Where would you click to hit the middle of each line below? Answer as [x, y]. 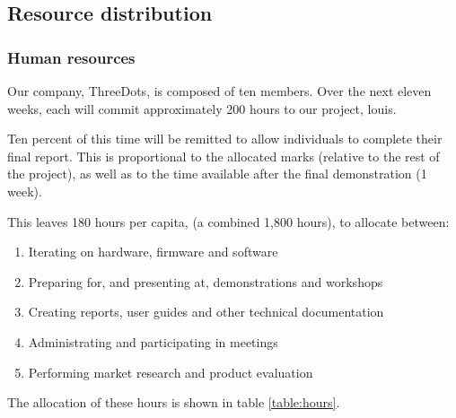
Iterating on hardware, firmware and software [153, 252]
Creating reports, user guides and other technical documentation [206, 312]
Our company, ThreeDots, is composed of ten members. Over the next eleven [219, 91]
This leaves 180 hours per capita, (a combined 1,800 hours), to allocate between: [228, 221]
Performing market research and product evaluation [171, 372]
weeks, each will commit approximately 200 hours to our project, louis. [202, 108]
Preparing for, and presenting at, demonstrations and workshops [206, 281]
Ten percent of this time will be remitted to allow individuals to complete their [225, 139]
